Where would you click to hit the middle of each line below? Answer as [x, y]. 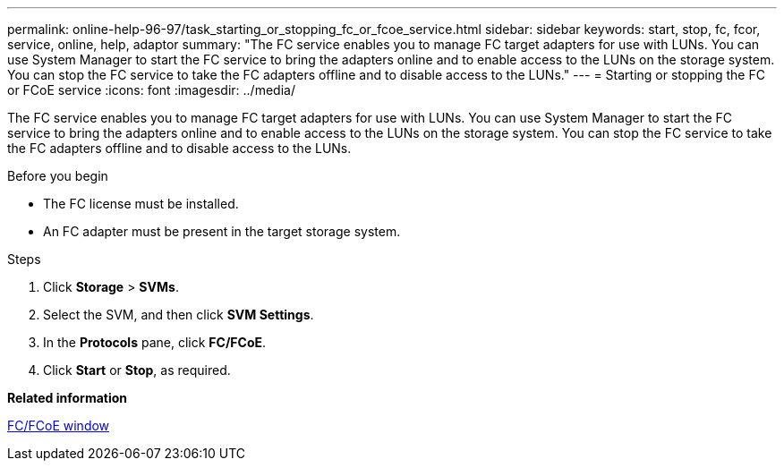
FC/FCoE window [59, 425]
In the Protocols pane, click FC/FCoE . [155, 342]
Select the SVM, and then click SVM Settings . [179, 315]
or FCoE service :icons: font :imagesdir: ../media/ [151, 90]
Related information [68, 398]
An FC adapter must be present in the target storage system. [222, 231]
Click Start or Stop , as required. [137, 370]
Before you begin [58, 176]
